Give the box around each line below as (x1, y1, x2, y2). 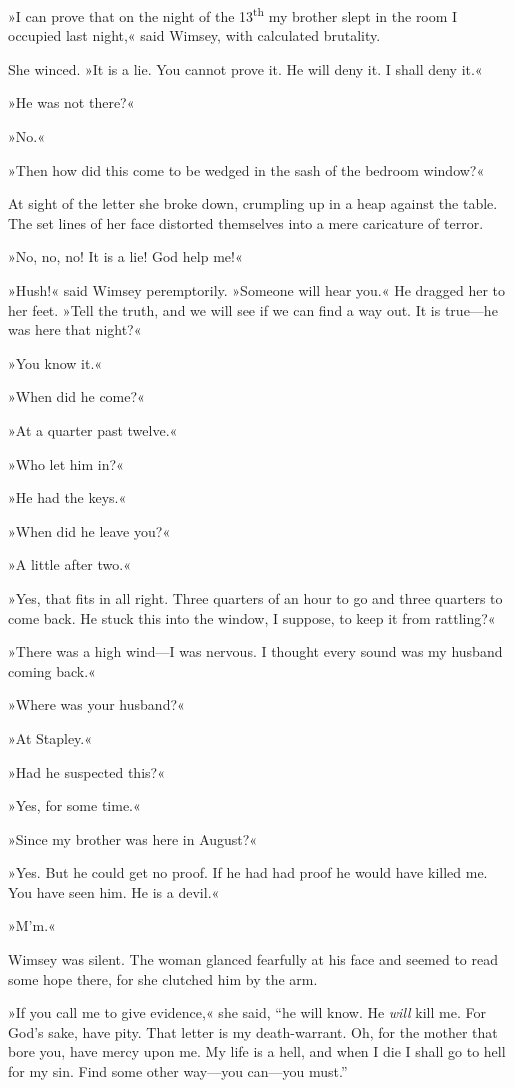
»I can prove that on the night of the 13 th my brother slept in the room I (8, 3, 458, 26)
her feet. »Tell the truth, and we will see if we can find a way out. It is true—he (8, 299, 498, 320)
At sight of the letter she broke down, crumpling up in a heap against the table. (8, 193, 498, 214)
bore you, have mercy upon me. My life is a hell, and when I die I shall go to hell (8, 1041, 506, 1062)
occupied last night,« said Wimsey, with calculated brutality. (8, 25, 381, 46)
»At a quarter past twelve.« (8, 419, 178, 440)
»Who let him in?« (8, 453, 124, 474)
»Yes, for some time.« (8, 795, 141, 816)
